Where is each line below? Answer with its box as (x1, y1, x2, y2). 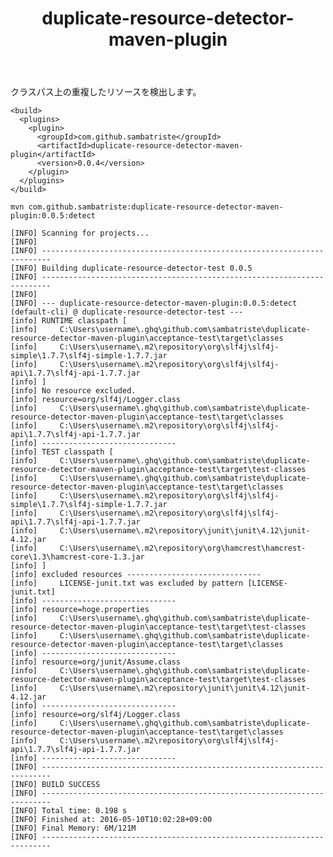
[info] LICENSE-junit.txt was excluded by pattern (10, 578, 244, 589)
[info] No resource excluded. (10, 386, 137, 396)
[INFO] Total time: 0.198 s (10, 806, 128, 816)
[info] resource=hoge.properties (10, 605, 150, 615)
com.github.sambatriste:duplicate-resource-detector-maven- (28, 202, 284, 212)
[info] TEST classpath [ (10, 447, 114, 457)
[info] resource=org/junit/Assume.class (10, 657, 182, 667)
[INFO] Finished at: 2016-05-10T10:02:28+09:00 (10, 815, 213, 825)
